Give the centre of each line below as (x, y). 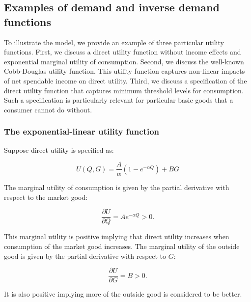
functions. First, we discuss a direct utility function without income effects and (123, 52)
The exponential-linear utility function (82, 131)
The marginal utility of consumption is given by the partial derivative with (117, 187)
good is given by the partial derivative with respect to (85, 256)
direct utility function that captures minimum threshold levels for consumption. (124, 90)
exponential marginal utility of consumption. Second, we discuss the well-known (124, 61)
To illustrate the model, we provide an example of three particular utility (114, 42)
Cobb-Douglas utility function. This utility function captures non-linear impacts (125, 71)
